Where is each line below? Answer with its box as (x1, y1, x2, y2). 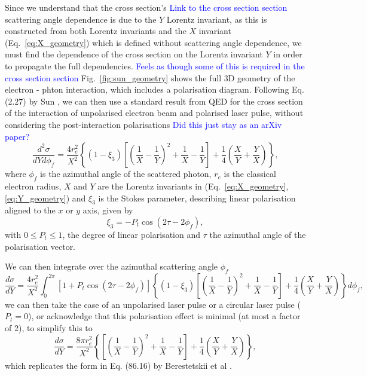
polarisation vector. (5, 240, 76, 252)
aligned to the (5, 204, 56, 216)
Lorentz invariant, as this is (166, 13, 267, 25)
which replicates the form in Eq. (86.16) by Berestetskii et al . (5, 359, 232, 371)
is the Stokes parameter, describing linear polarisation (98, 191, 296, 204)
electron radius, (5, 179, 62, 192)
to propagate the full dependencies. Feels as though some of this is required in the (5, 59, 305, 72)
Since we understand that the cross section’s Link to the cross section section (5, 1, 288, 13)
